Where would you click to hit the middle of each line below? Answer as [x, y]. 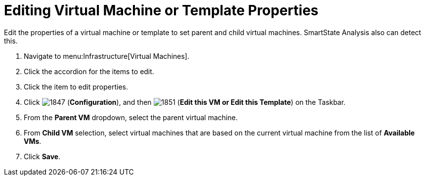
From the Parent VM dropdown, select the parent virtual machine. [131, 117]
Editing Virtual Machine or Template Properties [161, 10]
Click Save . [42, 156]
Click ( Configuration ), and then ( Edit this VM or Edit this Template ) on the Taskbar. [185, 102]
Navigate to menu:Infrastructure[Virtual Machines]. [106, 56]
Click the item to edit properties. [76, 87]
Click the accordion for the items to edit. [89, 71]
